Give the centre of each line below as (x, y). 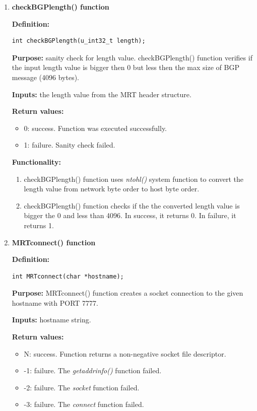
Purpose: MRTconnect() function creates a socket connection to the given (127, 293)
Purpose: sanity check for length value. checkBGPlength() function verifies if (132, 57)
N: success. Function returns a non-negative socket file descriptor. (125, 353)
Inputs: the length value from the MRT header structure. (102, 94)
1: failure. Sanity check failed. (70, 145)
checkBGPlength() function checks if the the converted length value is (132, 205)
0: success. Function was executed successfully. (95, 128)
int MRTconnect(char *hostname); (68, 276)
